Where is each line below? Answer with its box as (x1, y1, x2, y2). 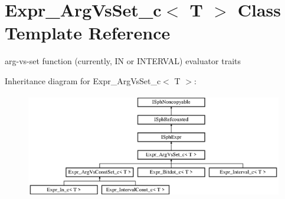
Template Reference (5, 21, 171, 45)
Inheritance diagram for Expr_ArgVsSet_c (5, 74, 161, 87)
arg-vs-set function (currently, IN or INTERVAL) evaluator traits (5, 55, 241, 67)
